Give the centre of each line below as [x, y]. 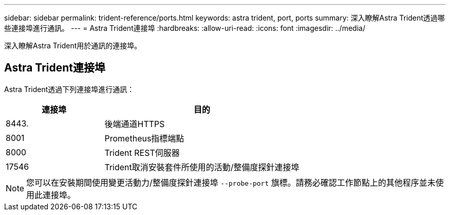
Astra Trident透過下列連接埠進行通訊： [69, 89]
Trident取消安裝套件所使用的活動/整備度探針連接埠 [202, 167]
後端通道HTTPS [135, 124]
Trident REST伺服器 [142, 153]
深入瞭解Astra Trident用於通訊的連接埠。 [73, 46]
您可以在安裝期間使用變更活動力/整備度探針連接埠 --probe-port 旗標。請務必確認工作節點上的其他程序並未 [231, 182]
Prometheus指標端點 [144, 138]
